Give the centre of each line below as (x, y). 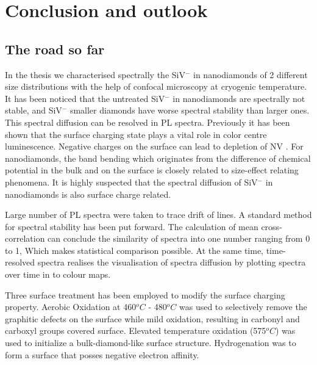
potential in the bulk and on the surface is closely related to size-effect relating (152, 170)
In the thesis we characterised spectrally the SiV (95, 74)
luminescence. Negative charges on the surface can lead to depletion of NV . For (154, 146)
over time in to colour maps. (58, 274)
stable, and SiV (34, 110)
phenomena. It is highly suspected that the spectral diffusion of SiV (131, 182)
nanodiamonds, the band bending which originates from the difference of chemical (158, 158)
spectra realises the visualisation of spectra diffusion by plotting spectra (172, 262)
